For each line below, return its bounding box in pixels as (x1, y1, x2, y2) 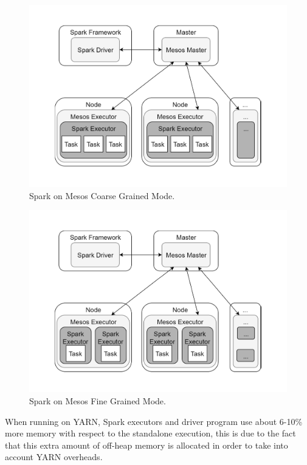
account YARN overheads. (5, 450, 103, 463)
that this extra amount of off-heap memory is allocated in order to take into (5, 438, 288, 451)
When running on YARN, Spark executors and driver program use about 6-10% (5, 415, 303, 427)
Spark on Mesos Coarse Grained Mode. (29, 189, 175, 202)
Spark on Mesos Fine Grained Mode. (29, 394, 166, 407)
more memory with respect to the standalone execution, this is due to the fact (5, 427, 296, 440)
